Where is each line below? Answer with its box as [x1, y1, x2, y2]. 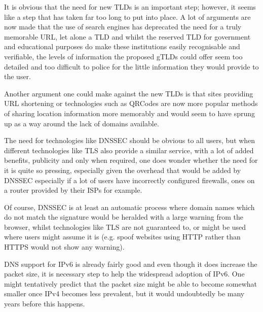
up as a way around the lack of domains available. [4, 118, 159, 128]
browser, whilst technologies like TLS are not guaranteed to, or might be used [4, 221, 246, 232]
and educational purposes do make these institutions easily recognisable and [4, 41, 240, 52]
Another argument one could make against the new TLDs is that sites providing [4, 88, 253, 98]
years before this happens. [4, 298, 85, 309]
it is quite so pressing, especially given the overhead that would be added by [4, 164, 241, 175]
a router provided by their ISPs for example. [4, 185, 142, 195]
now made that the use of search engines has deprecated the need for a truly [4, 21, 242, 32]
